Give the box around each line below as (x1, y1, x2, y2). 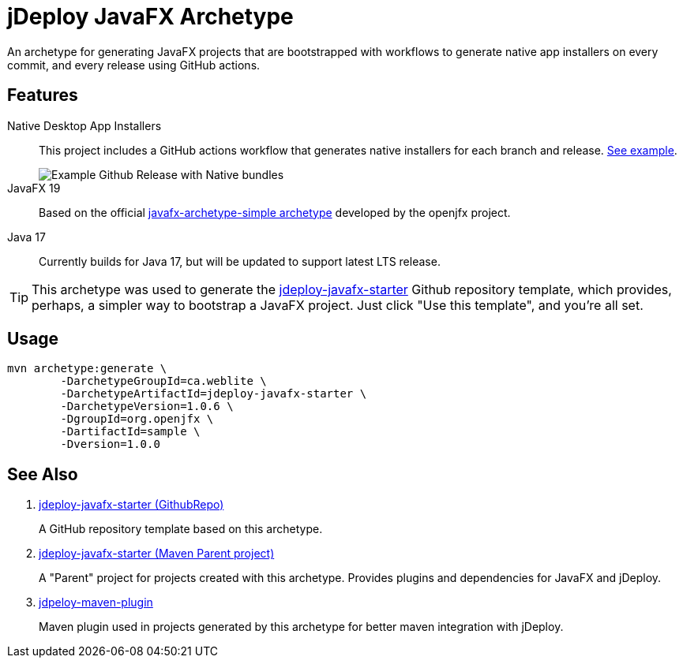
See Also (7, 464, 78, 484)
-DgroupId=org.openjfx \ (60, 412, 214, 426)
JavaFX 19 (7, 181, 61, 195)
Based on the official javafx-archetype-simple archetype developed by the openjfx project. (39, 205, 511, 219)
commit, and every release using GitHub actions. (7, 58, 261, 72)
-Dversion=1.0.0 (60, 438, 160, 451)
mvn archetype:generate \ (7, 362, 167, 375)
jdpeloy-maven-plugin (39, 595, 153, 610)
